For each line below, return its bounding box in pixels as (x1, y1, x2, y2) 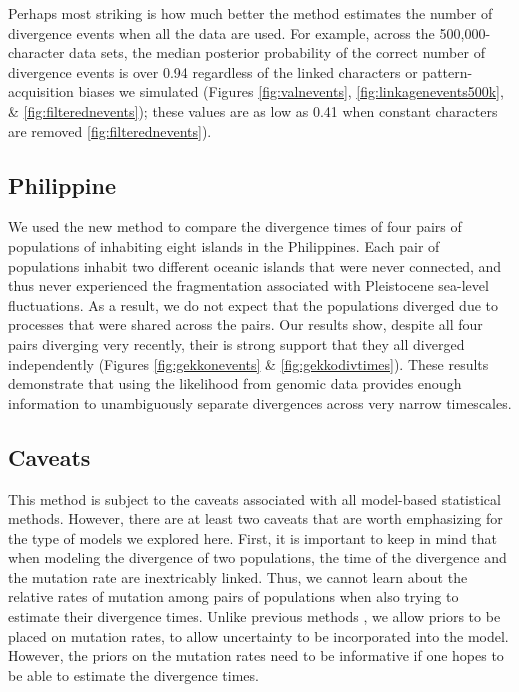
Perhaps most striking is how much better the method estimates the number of (8, 3, 493, 23)
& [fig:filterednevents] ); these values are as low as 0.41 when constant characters (8, 100, 498, 121)
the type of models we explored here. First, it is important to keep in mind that (8, 527, 498, 548)
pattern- (422, 61, 473, 82)
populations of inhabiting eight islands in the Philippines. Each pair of (8, 235, 440, 256)
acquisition (8, 81, 74, 102)
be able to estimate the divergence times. (8, 664, 259, 685)
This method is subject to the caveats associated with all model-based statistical (8, 488, 501, 509)
